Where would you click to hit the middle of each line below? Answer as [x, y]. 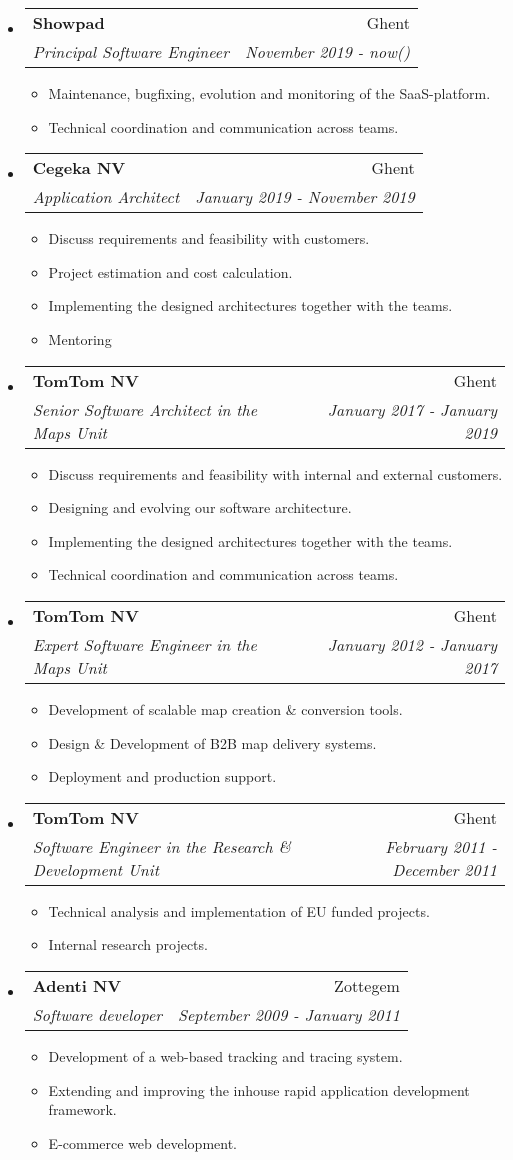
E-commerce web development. [143, 1142]
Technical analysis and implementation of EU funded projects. [239, 910]
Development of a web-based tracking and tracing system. [225, 1055]
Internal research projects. [128, 944]
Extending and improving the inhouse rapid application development [259, 1089]
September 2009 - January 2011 [289, 1014]
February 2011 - [441, 846]
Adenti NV [77, 985]
